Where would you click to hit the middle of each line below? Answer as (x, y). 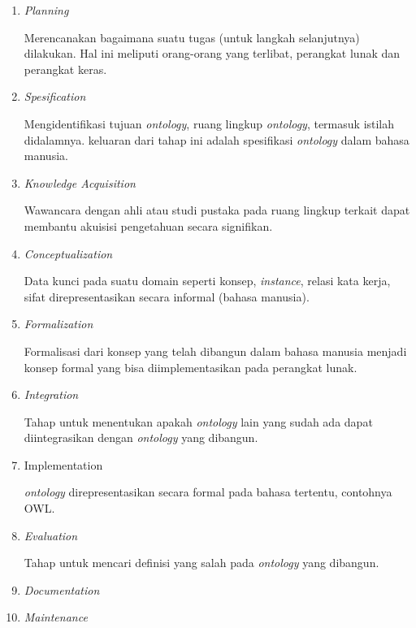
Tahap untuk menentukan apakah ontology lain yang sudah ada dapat (198, 421)
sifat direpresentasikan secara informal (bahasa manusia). (167, 296)
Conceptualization (68, 253)
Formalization (58, 324)
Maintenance (56, 617)
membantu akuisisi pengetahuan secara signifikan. (148, 225)
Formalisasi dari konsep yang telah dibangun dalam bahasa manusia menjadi (215, 351)
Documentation (62, 589)
